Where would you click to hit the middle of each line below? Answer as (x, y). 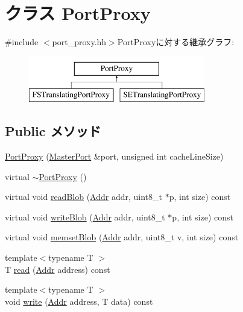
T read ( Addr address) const (58, 269)
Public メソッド (53, 131)
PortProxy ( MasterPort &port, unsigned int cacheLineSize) (114, 156)
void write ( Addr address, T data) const (79, 301)
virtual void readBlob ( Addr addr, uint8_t (84, 197)
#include (22, 42)
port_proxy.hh (79, 42)
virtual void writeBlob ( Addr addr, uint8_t (85, 217)
